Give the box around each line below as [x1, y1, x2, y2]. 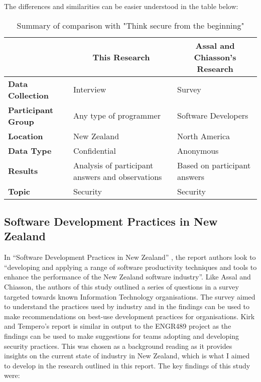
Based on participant [177, 159, 251, 171]
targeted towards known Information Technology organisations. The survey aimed [4, 291, 255, 302]
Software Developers [177, 110, 248, 122]
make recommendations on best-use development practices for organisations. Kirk [4, 311, 255, 321]
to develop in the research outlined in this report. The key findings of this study [4, 360, 250, 370]
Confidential [73, 144, 116, 156]
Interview [73, 83, 106, 95]
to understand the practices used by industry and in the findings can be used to [4, 301, 250, 312]
